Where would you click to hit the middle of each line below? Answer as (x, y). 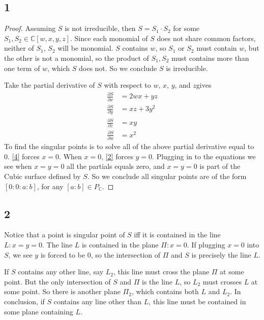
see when (18, 166)
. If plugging (206, 244)
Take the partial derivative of (50, 85)
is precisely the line (221, 254)
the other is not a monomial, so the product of (77, 58)
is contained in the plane (120, 244)
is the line (157, 281)
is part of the (220, 166)
